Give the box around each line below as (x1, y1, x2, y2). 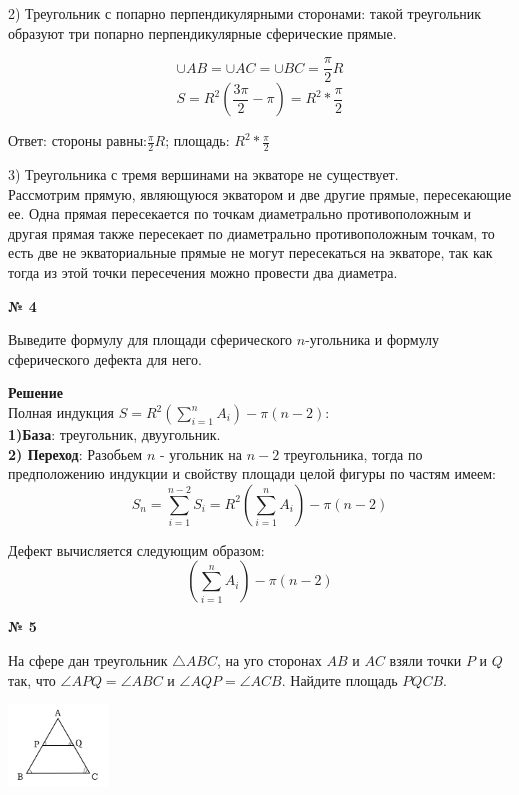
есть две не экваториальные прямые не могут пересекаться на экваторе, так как (8, 242, 493, 263)
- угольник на (159, 443, 243, 464)
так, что (8, 669, 56, 690)
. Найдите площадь (281, 669, 398, 690)
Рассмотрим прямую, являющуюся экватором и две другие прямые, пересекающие (8, 183, 512, 204)
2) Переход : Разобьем (8, 443, 143, 464)
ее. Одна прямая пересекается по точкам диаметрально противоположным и (8, 203, 472, 224)
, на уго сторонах (216, 649, 322, 670)
